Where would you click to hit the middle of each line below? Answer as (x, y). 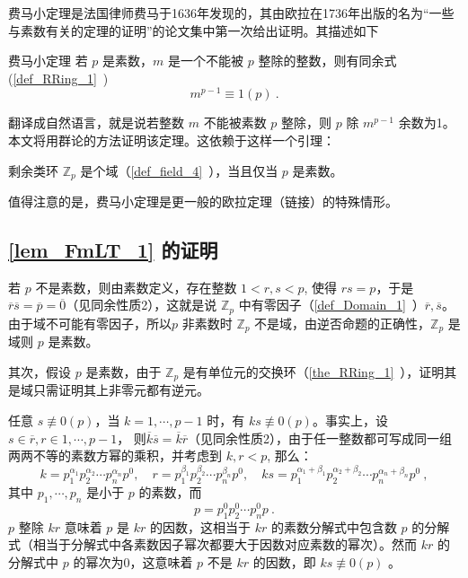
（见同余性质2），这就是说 (141, 305)
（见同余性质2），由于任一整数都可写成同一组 (320, 438)
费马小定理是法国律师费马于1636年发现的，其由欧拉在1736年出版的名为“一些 (231, 13)
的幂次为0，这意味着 (133, 561)
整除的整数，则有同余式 (327, 61)
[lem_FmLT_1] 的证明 (113, 250)
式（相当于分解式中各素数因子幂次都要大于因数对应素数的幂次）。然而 (212, 544)
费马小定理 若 (48, 61)
